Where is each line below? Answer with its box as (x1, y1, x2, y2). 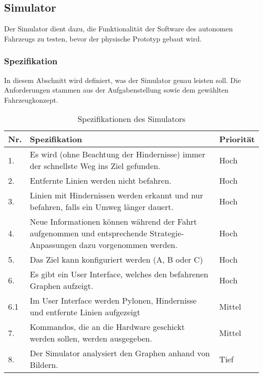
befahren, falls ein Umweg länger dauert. (30, 201, 173, 213)
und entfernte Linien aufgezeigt (30, 306, 141, 318)
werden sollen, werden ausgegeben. (30, 332, 152, 345)
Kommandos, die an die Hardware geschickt (30, 321, 185, 333)
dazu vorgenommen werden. (79, 239, 178, 251)
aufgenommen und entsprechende (30, 227, 147, 239)
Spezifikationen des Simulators (77, 113, 186, 125)
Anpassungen (30, 239, 77, 251)
